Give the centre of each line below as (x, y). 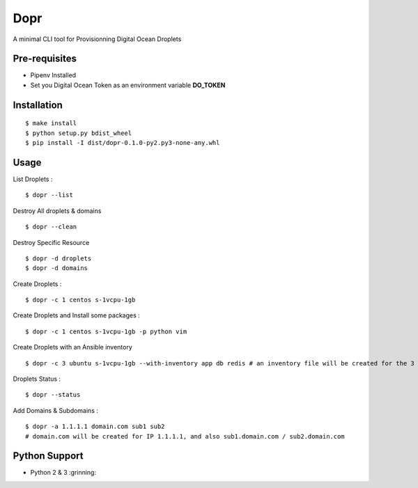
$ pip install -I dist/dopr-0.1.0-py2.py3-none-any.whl (123, 143)
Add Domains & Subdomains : (56, 410)
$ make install (51, 123)
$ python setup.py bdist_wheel (79, 133)
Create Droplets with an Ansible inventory (72, 347)
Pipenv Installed (53, 75)
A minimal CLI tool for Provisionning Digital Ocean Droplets (97, 39)
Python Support (48, 456)
